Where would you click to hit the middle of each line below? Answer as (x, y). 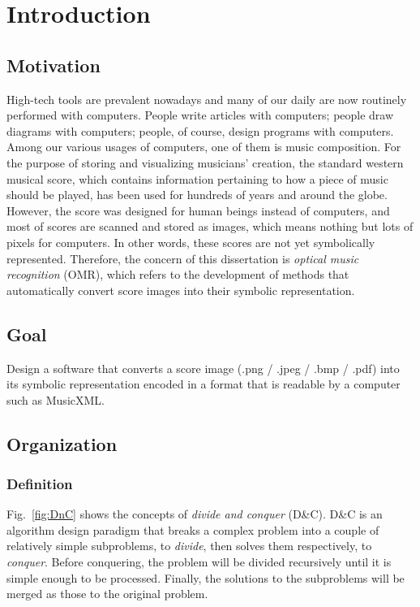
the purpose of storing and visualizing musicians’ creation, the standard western (205, 162)
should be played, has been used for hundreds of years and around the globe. (197, 195)
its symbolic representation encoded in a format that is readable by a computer (204, 384)
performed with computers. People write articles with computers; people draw (200, 115)
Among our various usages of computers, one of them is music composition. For (204, 147)
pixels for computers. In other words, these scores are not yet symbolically (191, 242)
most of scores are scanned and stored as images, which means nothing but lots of (210, 226)
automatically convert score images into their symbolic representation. (181, 290)
